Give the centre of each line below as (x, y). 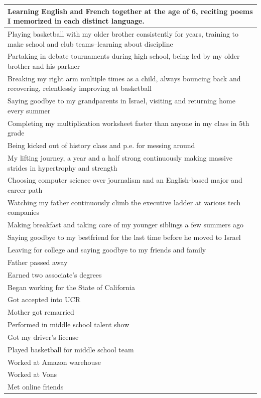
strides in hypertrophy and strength (62, 167)
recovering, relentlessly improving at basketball (80, 88)
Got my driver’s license (43, 337)
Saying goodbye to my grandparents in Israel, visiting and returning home (121, 101)
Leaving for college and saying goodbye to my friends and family (107, 249)
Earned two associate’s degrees (55, 274)
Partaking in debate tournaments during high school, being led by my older (124, 56)
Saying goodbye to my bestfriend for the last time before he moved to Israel (124, 237)
